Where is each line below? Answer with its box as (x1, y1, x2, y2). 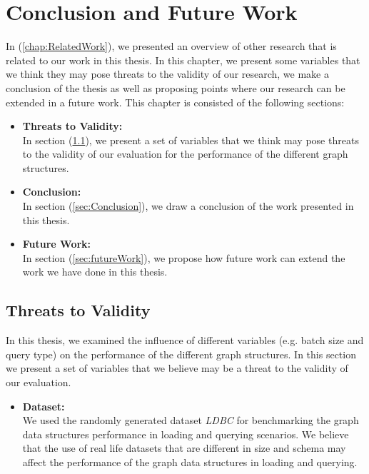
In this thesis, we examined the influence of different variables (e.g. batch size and (6, 333, 364, 348)
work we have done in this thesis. (22, 264, 168, 279)
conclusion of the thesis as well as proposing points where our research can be (6, 80, 345, 95)
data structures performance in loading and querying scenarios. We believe (22, 426, 349, 441)
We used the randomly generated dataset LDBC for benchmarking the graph (22, 413, 359, 428)
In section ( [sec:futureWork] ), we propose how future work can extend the (22, 250, 345, 265)
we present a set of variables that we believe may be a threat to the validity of (6, 360, 348, 375)
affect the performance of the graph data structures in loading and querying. (22, 454, 358, 469)
